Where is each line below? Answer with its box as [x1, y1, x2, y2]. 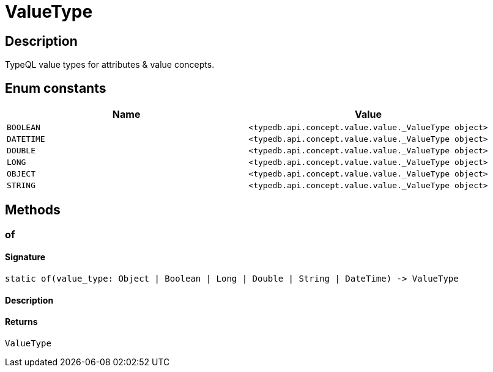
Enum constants [5, 80, 106, 96]
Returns [5, 316, 38, 327]
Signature [5, 252, 46, 263]
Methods [5, 202, 61, 218]
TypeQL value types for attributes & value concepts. [5, 59, 215, 70]
